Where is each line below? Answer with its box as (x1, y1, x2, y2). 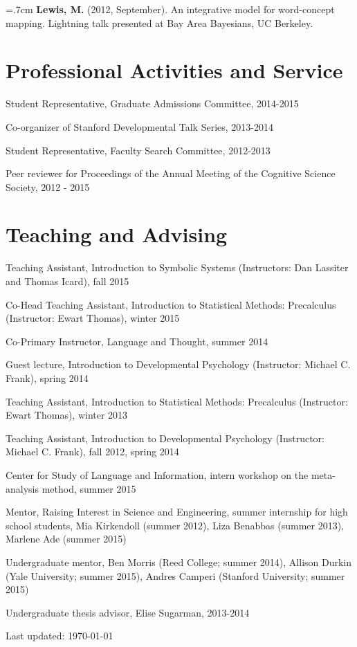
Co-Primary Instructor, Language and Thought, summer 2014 (6, 334, 268, 348)
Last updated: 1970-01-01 (6, 628, 113, 643)
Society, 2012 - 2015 (6, 179, 90, 194)
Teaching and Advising (6, 220, 228, 248)
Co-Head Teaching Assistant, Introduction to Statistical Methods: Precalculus (6, 297, 336, 311)
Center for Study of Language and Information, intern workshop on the (6, 467, 309, 482)
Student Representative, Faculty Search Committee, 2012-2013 (6, 143, 271, 157)
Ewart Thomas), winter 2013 (6, 408, 128, 422)
